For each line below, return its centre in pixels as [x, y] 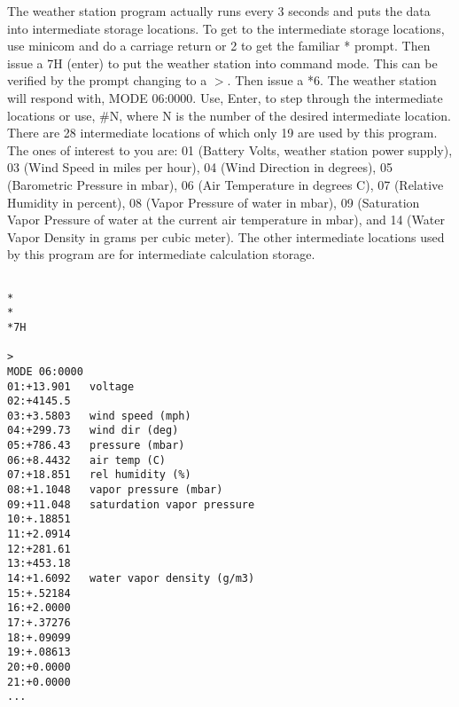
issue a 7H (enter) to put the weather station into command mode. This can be [222, 63]
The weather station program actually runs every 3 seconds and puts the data [219, 11]
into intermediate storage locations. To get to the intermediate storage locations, [226, 28]
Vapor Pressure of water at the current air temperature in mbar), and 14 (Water [226, 220]
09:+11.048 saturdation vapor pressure [131, 504]
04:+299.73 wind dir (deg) [93, 431]
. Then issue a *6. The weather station [332, 80]
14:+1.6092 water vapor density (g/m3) [131, 579]
